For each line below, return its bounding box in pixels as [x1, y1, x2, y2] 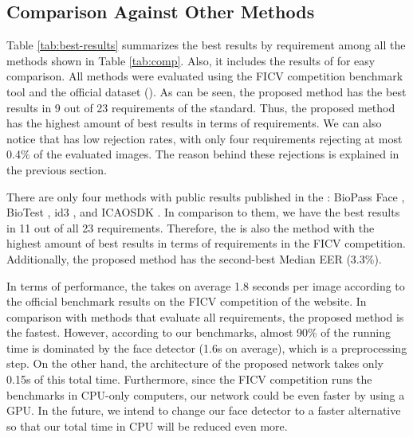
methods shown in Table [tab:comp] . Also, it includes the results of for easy [6, 52, 376, 68]
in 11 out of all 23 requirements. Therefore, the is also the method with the [6, 219, 375, 236]
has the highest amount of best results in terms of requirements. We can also [6, 115, 382, 131]
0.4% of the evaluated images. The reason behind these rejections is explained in [6, 146, 399, 162]
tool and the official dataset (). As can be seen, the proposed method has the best [6, 83, 407, 99]
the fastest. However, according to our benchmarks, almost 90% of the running [6, 324, 391, 341]
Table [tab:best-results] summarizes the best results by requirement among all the [6, 37, 406, 53]
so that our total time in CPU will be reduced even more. [6, 417, 288, 434]
